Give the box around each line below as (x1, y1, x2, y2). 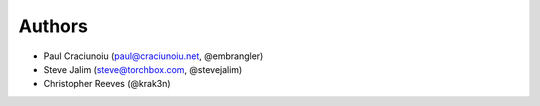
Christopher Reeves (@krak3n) (43, 78, 171, 90)
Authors (18, 15, 89, 37)
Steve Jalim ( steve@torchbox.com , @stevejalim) (43, 63, 243, 75)
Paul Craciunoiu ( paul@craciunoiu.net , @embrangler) (43, 50, 264, 62)
